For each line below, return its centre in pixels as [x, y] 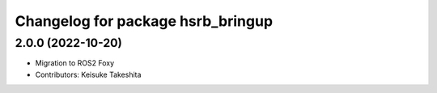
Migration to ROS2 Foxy [75, 63]
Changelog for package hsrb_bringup [144, 21]
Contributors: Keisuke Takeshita [88, 74]
